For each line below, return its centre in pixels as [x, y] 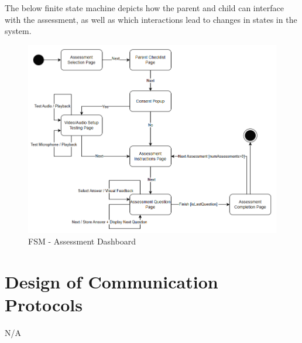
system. [18, 31]
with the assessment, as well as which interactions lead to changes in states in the [151, 19]
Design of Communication [111, 281]
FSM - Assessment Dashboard [82, 241]
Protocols [44, 304]
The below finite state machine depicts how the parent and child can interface [144, 8]
